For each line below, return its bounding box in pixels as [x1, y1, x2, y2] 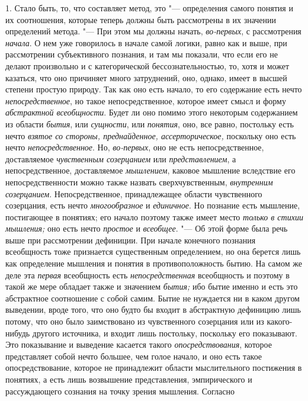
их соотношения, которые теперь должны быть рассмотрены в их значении [5, 13, 277, 25]
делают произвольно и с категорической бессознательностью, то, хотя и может [5, 59, 290, 72]
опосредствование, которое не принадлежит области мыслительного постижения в [5, 361, 302, 374]
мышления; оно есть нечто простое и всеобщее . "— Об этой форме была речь [5, 222, 288, 235]
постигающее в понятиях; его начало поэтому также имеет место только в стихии [5, 210, 303, 223]
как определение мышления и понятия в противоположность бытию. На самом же [5, 257, 302, 270]
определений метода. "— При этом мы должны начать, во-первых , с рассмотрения [5, 25, 301, 37]
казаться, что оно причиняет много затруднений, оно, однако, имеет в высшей [5, 71, 287, 84]
